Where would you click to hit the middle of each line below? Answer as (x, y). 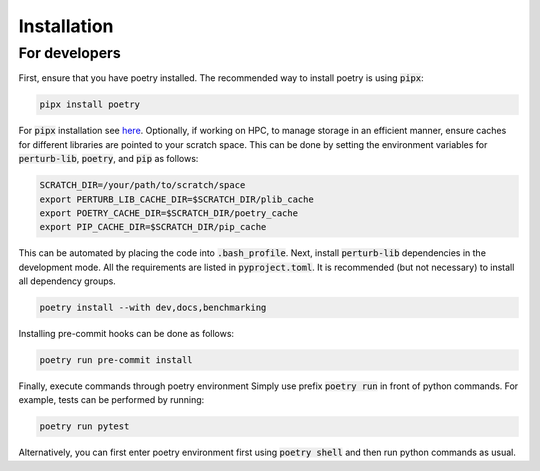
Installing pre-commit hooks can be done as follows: (126, 334)
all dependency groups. (67, 281)
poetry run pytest (84, 426)
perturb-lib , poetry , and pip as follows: (108, 159)
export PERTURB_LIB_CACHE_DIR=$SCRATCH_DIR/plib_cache (176, 199)
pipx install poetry (89, 104)
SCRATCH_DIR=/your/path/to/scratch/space (142, 185)
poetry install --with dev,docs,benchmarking (153, 308)
